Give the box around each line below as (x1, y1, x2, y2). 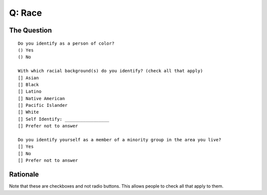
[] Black (18, 82, 39, 87)
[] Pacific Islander (18, 102, 68, 108)
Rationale (9, 170, 39, 179)
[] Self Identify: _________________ (18, 116, 110, 122)
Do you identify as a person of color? (18, 40, 115, 46)
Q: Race (9, 7, 42, 18)
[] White (18, 109, 39, 115)
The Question (9, 26, 52, 34)
